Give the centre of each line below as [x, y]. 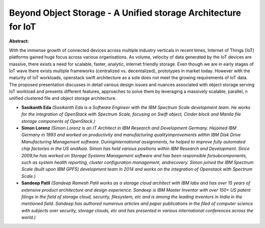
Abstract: [19, 41]
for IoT [23, 27]
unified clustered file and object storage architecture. [63, 98]
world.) [29, 217]
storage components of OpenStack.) [58, 121]
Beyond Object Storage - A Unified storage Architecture [125, 13]
